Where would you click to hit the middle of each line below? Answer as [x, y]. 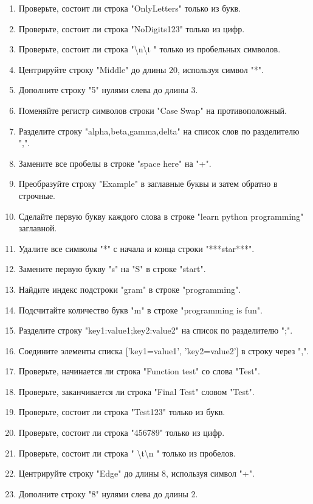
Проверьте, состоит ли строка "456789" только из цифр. [122, 432]
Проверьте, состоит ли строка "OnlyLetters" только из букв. [130, 8]
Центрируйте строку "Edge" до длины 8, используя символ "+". [136, 473]
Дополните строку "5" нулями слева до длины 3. [108, 90]
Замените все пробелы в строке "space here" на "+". [115, 163]
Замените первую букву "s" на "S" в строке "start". [112, 269]
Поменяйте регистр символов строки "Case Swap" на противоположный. [153, 110]
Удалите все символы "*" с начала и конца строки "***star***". [136, 248]
